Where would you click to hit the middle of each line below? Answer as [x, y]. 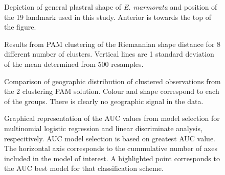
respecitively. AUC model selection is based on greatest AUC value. [110, 138]
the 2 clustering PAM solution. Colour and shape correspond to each [112, 91]
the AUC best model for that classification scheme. [84, 168]
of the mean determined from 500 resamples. [74, 64]
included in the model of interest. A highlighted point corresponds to [112, 158]
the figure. [20, 27]
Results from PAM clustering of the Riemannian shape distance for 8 [112, 44]
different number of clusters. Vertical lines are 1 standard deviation [109, 54]
